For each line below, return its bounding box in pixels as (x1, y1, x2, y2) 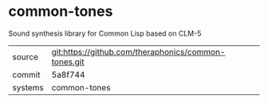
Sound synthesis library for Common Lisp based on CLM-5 (8, 29, 202, 38)
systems (12, 82, 44, 93)
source (12, 51, 38, 62)
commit (12, 69, 41, 80)
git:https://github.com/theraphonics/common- (51, 46, 226, 57)
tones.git (51, 56, 85, 67)
